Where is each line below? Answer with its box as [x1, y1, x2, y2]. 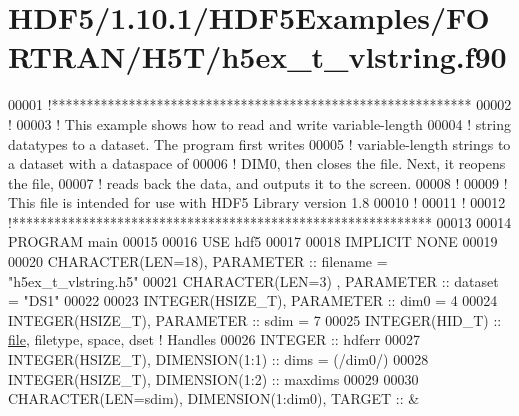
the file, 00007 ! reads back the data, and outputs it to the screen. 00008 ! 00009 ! [8, 172, 508, 193]
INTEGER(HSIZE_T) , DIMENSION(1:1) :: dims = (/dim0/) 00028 [8, 349, 429, 370]
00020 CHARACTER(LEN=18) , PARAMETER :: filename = [8, 251, 388, 272]
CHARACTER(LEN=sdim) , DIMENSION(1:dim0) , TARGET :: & [8, 388, 420, 409]
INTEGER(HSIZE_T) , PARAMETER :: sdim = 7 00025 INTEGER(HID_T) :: [8, 309, 502, 330]
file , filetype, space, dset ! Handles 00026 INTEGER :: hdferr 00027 [8, 329, 421, 350]
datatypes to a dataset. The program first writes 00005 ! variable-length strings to [8, 133, 511, 154]
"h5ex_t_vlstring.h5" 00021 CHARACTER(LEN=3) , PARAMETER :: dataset [8, 270, 499, 291]
